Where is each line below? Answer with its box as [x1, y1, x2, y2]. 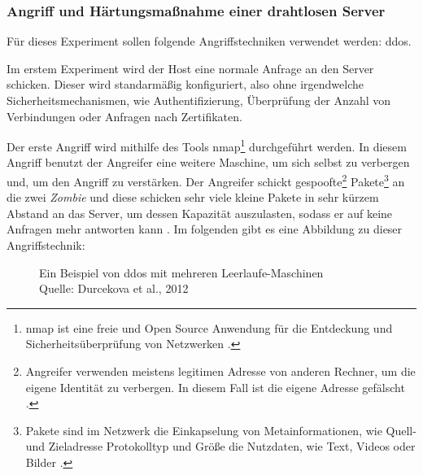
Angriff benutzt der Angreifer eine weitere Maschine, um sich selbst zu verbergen [7, 154, 410, 171]
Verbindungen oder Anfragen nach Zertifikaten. [7, 107, 242, 124]
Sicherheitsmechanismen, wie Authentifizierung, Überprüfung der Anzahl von [7, 92, 391, 108]
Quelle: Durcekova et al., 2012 [39, 280, 189, 297]
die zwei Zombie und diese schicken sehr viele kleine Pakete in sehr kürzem [7, 189, 379, 206]
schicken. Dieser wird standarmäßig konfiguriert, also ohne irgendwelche [7, 76, 364, 93]
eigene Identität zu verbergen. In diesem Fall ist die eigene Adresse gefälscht [25, 378, 405, 395]
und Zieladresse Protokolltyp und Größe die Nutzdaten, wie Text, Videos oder [25, 438, 416, 455]
